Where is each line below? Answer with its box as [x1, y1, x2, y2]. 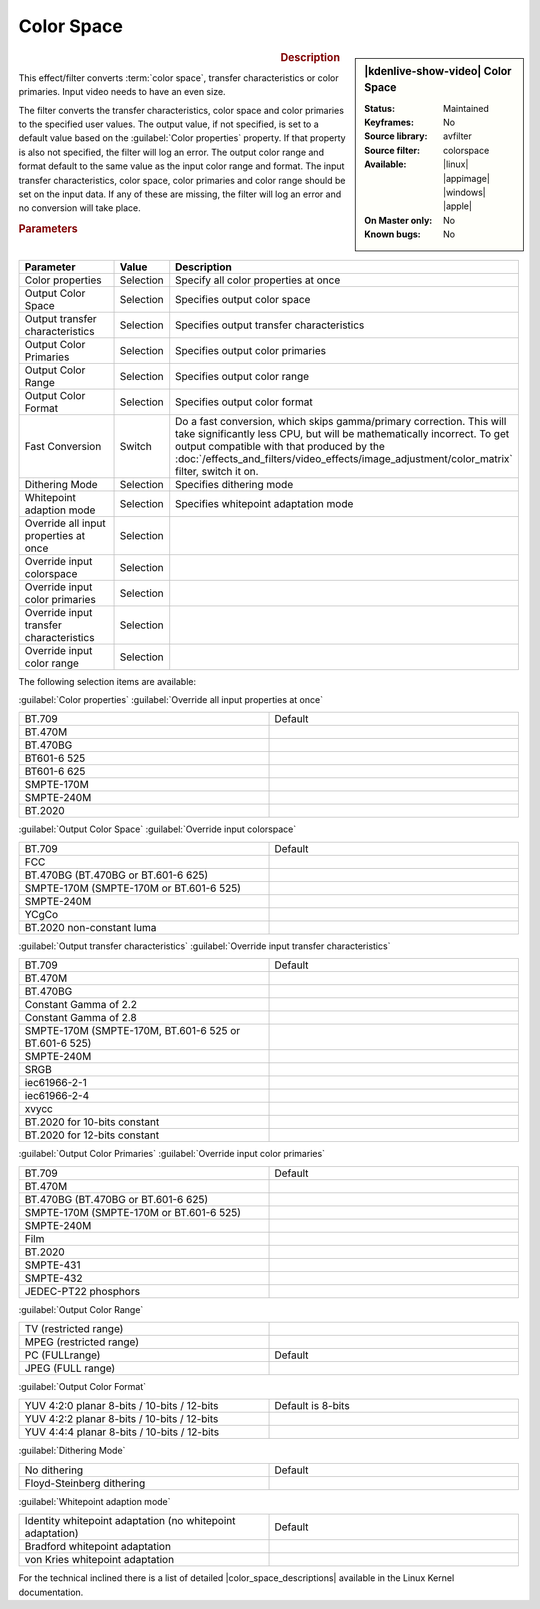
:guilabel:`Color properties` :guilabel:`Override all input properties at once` [18, 693, 324, 705]
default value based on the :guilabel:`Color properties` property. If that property [18, 132, 346, 144]
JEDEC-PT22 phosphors [24, 1284, 140, 1298]
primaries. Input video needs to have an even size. [18, 86, 226, 98]
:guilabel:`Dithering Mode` [18, 1445, 126, 1457]
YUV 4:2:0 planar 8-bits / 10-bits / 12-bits [24, 1399, 219, 1413]
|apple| [443, 200, 472, 212]
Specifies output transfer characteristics [175, 318, 365, 332]
